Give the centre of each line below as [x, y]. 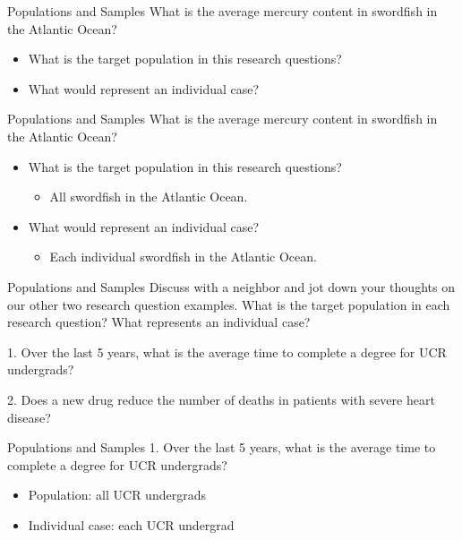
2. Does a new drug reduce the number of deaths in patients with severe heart [221, 399]
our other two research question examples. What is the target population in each [229, 304]
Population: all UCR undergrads [117, 495]
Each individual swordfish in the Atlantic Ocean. [183, 257]
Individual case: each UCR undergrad [131, 524]
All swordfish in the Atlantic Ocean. [149, 197]
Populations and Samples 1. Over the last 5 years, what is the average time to [222, 447]
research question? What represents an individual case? [159, 322]
